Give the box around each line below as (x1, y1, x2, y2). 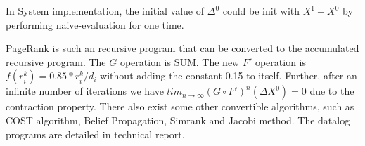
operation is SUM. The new (120, 54, 240, 69)
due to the (309, 84, 354, 98)
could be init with (222, 4, 300, 18)
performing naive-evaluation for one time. (6, 17, 184, 32)
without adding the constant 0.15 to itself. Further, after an (100, 68, 357, 83)
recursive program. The (6, 54, 106, 69)
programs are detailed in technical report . (6, 126, 185, 141)
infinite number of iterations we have (6, 84, 164, 98)
